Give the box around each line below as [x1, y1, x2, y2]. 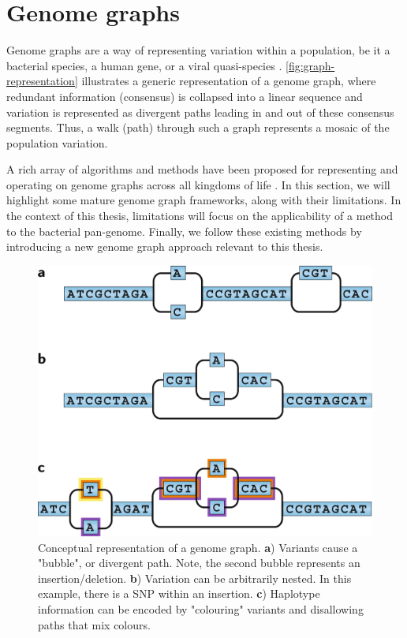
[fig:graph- [285, 57, 335, 73]
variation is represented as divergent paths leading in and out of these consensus [6, 103, 394, 120]
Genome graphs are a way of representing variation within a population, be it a [6, 42, 390, 58]
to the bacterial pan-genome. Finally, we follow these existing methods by [6, 222, 362, 239]
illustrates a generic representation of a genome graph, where [81, 73, 376, 89]
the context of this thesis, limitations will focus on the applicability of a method [6, 207, 394, 224]
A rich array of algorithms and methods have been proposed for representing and [6, 161, 398, 177]
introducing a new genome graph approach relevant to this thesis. [6, 238, 323, 255]
